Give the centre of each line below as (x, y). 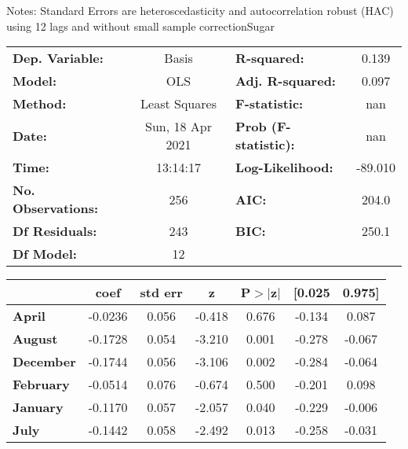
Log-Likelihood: (284, 167)
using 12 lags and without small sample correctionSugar (140, 26)
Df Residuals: (55, 231)
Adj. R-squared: (286, 81)
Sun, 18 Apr (178, 127)
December (44, 362)
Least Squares (178, 104)
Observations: (56, 208)
